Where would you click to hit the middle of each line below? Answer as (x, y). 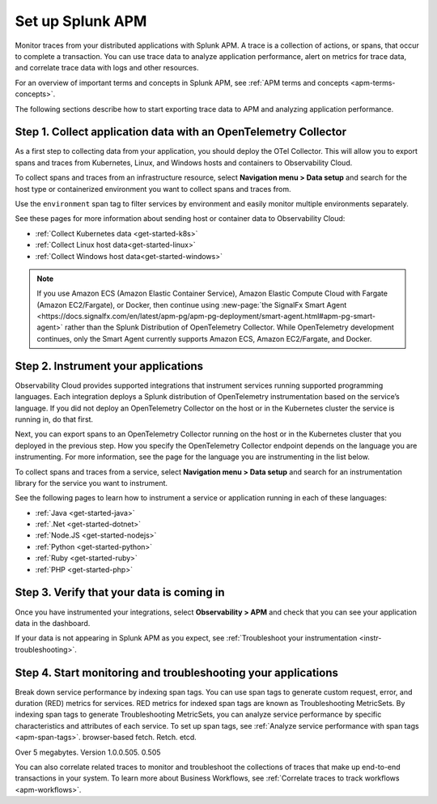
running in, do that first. (54, 419)
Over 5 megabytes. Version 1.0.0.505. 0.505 (88, 752)
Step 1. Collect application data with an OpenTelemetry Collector (181, 132)
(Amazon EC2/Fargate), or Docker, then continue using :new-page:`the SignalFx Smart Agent (192, 304)
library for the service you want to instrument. (91, 483)
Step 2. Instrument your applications (109, 366)
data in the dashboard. (53, 623)
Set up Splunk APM (81, 21)
